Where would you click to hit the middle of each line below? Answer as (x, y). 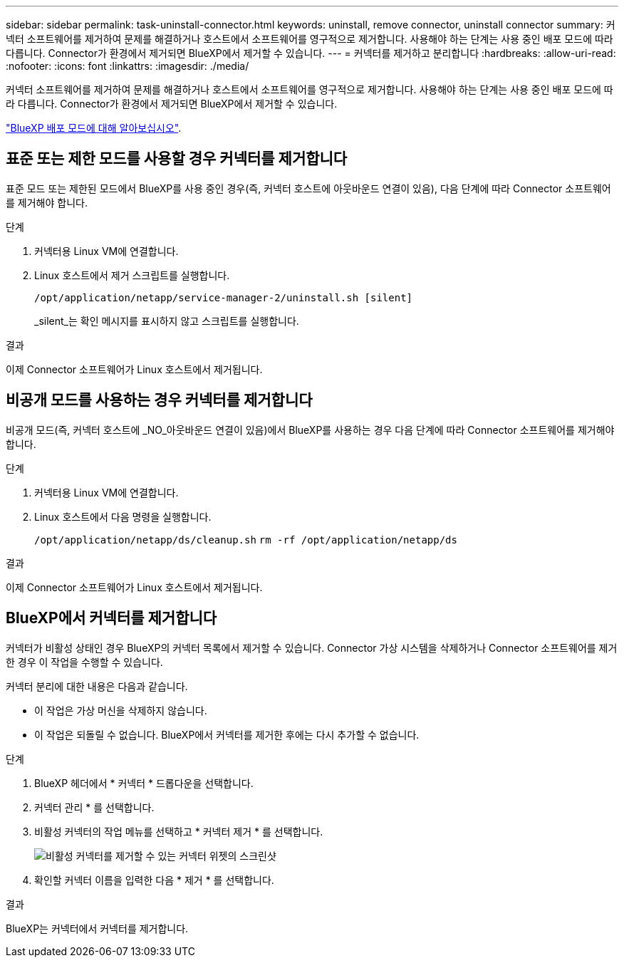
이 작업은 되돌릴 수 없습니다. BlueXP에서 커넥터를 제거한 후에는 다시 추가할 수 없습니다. (227, 734)
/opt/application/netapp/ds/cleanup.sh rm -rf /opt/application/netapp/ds (246, 540)
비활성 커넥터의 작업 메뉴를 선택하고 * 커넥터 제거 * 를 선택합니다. (179, 831)
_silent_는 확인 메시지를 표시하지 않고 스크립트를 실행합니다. (167, 321)
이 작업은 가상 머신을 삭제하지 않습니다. (121, 710)
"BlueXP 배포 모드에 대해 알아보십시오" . (94, 128)
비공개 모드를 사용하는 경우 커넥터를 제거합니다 (159, 400)
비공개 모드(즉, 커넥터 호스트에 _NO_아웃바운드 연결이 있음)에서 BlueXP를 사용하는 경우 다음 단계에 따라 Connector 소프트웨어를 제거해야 (310, 430)
